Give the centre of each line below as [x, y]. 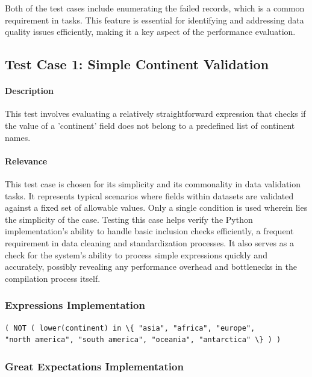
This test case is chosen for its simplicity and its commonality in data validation [153, 183]
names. [18, 137]
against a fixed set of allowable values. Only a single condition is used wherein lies [156, 207]
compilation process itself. [53, 278]
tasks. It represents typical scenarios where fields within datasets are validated [149, 195]
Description [30, 91]
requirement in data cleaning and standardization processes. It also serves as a [149, 242]
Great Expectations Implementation [94, 366]
